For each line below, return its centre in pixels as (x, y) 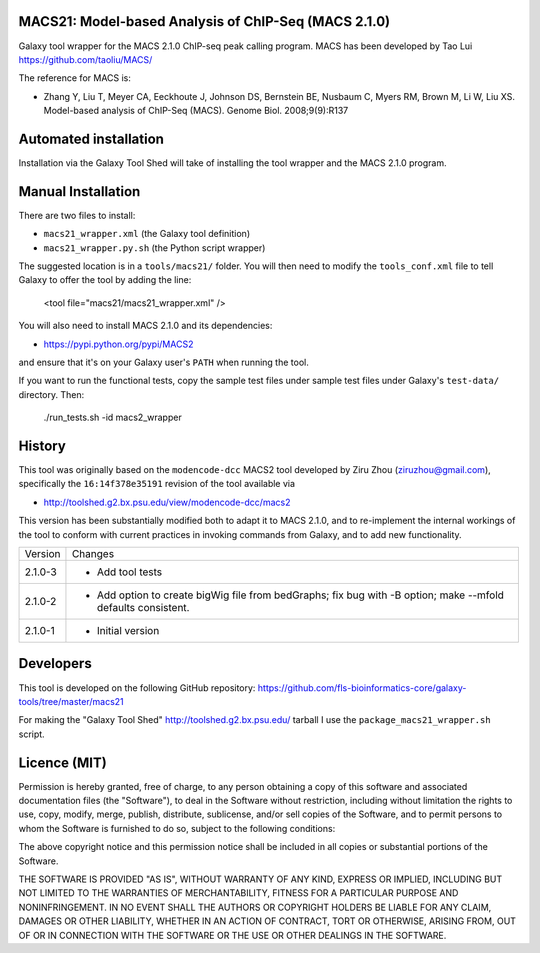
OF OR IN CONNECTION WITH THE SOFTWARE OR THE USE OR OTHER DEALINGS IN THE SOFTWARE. (232, 935)
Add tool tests (129, 572)
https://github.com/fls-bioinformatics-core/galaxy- (362, 687)
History (42, 446)
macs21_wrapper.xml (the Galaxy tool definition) (146, 234)
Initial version (128, 631)
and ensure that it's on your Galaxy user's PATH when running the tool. (163, 362)
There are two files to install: (77, 215)
